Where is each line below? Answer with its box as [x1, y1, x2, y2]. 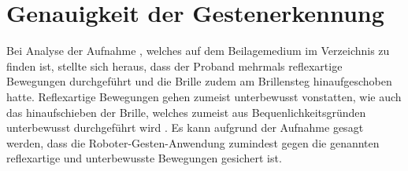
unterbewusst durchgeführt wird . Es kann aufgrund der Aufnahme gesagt [6, 119, 364, 136]
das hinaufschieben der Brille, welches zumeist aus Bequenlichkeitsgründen [6, 104, 366, 120]
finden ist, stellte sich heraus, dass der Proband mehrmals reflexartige [6, 57, 343, 74]
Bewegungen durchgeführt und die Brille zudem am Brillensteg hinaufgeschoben [6, 73, 392, 89]
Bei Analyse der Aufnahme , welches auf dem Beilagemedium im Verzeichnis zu [6, 42, 390, 59]
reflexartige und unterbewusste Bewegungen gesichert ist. [6, 150, 282, 166]
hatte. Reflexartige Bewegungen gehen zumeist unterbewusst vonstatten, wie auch [6, 88, 402, 104]
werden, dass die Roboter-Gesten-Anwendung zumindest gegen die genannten [6, 134, 380, 151]
